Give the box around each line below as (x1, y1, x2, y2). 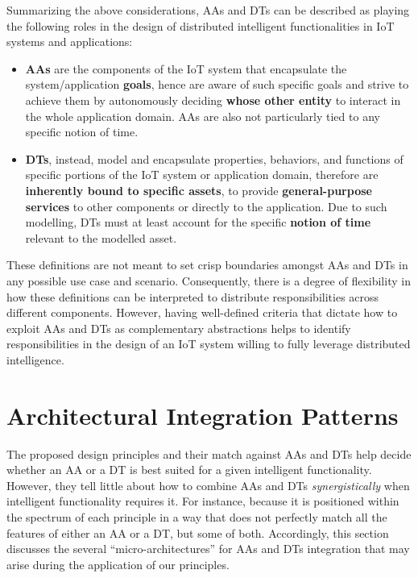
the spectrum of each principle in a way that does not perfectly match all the (6, 508, 387, 525)
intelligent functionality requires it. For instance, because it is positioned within (6, 493, 399, 509)
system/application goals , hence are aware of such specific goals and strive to (25, 76, 409, 93)
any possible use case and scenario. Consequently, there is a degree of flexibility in (6, 272, 411, 289)
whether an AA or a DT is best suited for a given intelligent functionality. (6, 461, 372, 478)
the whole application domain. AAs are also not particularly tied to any (25, 107, 380, 124)
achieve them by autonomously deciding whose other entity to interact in (25, 91, 401, 108)
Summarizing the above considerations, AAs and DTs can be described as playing (6, 2, 410, 18)
